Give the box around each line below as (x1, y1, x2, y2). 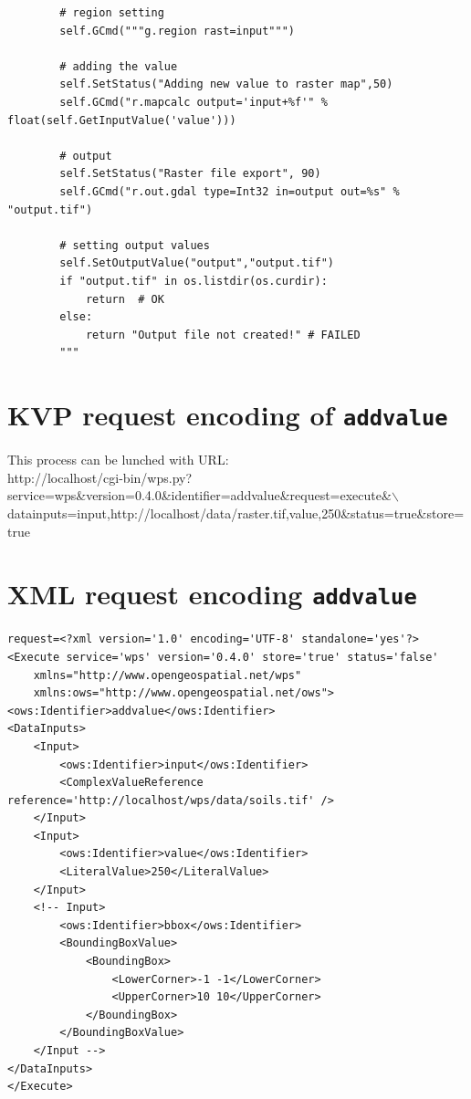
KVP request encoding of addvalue (7, 396, 448, 434)
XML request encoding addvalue (7, 575, 417, 612)
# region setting (59, 6, 164, 19)
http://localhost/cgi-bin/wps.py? (7, 467, 193, 487)
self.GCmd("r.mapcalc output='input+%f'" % (59, 95, 328, 109)
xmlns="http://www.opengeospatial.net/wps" (33, 668, 302, 682)
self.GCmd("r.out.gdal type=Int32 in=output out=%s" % (59, 184, 400, 198)
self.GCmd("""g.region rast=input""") (59, 24, 295, 37)
